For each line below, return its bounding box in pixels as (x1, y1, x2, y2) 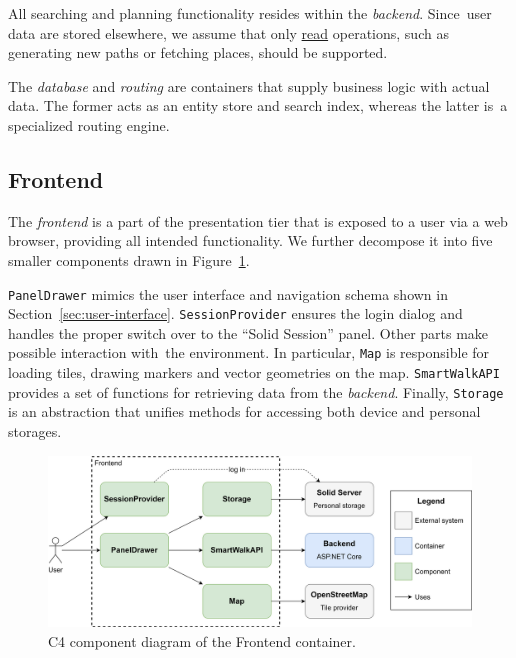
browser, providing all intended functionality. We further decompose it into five (8, 230, 493, 251)
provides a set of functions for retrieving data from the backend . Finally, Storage (8, 381, 504, 402)
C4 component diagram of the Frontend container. (48, 630, 356, 651)
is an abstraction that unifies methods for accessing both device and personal (8, 401, 481, 422)
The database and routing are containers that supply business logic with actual (8, 75, 490, 96)
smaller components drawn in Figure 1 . (8, 249, 250, 270)
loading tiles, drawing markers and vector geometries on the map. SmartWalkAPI (8, 362, 500, 383)
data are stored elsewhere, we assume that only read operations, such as (8, 22, 449, 43)
